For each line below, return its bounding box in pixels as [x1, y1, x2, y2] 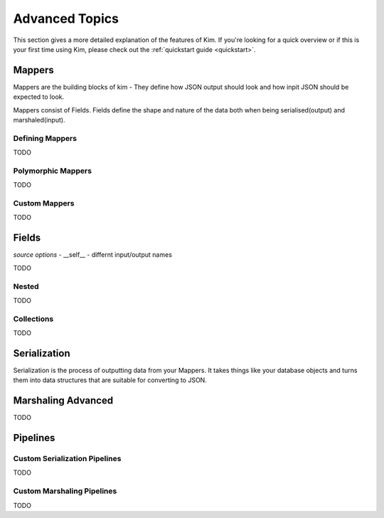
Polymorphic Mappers [13, 166, 92, 176]
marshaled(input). [13, 116, 65, 125]
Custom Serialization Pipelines [13, 454, 122, 463]
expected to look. [13, 92, 65, 101]
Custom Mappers [13, 199, 75, 208]
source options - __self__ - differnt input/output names [13, 250, 172, 259]
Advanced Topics [13, 11, 119, 26]
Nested [13, 281, 39, 291]
